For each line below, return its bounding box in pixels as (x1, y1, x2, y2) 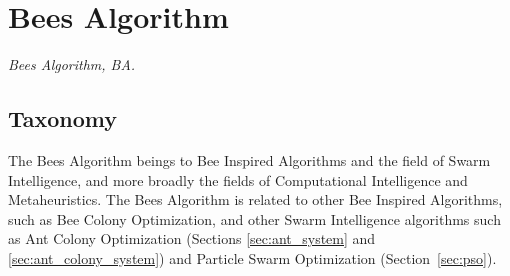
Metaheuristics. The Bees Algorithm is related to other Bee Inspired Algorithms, (8, 189, 503, 210)
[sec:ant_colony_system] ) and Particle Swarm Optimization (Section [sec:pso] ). (8, 247, 497, 268)
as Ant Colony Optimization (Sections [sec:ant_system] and (8, 228, 376, 249)
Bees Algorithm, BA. (8, 54, 136, 75)
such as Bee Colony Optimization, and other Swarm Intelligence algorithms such (8, 208, 501, 229)
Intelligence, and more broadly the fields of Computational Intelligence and (8, 169, 468, 190)
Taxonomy (8, 103, 118, 134)
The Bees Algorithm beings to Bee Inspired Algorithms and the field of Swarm (8, 149, 491, 170)
